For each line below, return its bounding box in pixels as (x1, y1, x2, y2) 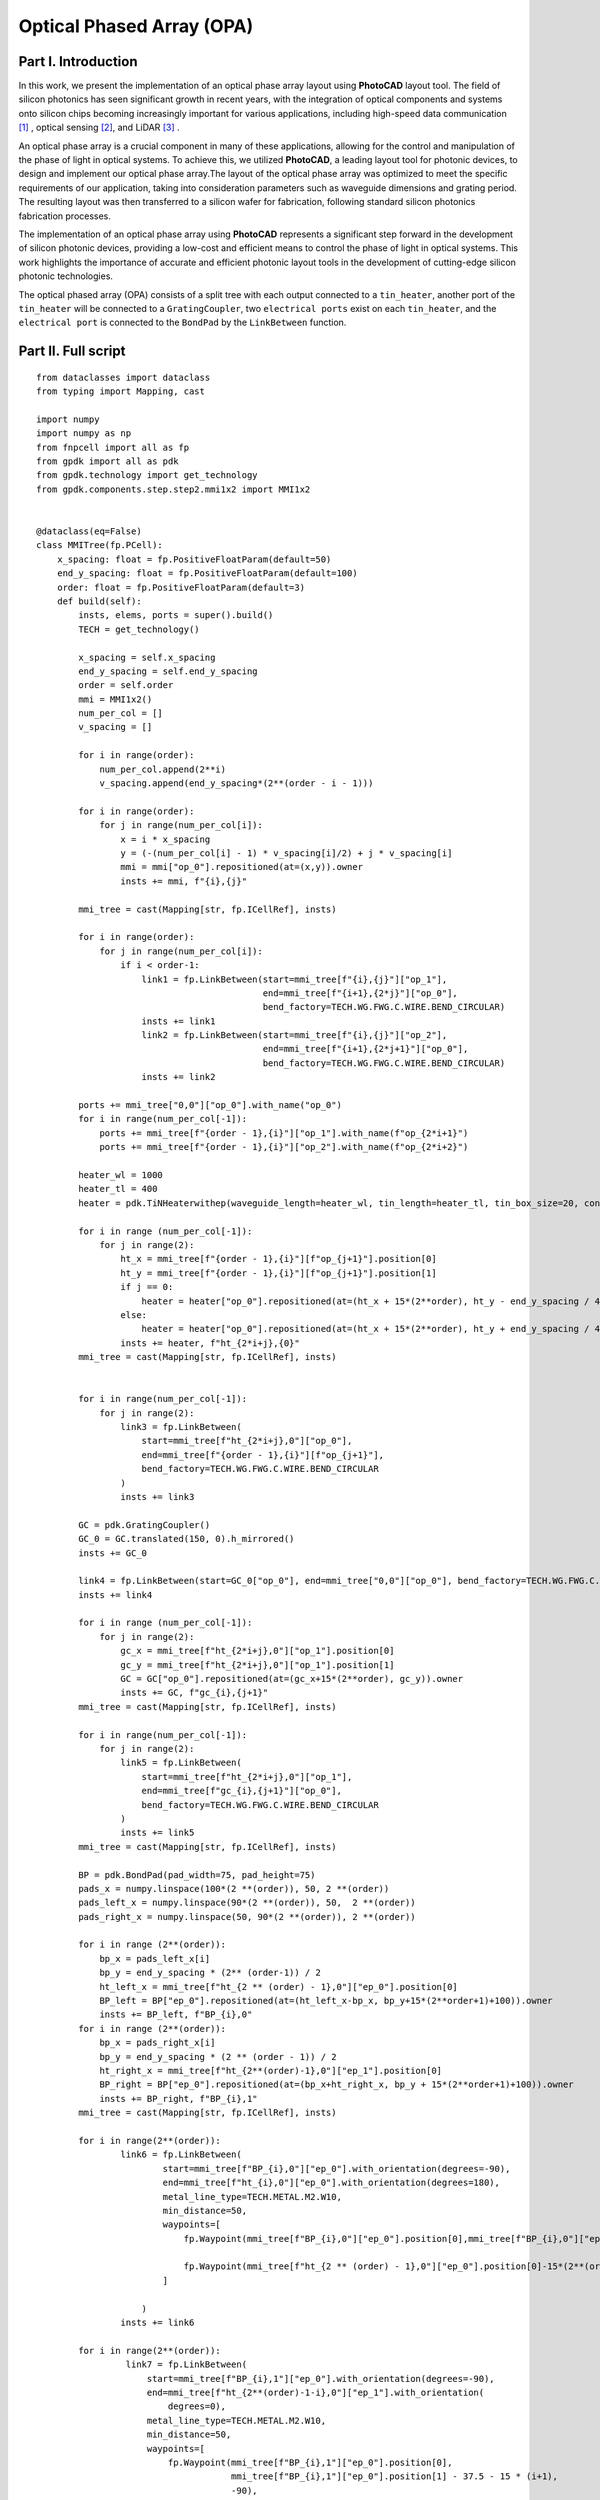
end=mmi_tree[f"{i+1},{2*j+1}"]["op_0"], (262, 1043, 469, 1055)
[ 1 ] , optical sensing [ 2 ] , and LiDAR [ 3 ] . (18, 121, 180, 134)
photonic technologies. (18, 270, 114, 282)
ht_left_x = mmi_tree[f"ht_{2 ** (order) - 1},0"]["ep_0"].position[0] (99, 1981, 459, 1992)
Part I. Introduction (18, 53, 138, 70)
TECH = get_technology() (78, 623, 200, 635)
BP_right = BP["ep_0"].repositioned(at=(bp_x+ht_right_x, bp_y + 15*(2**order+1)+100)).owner (99, 2079, 574, 2090)
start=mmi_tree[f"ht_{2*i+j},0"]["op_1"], (141, 1771, 353, 1782)
